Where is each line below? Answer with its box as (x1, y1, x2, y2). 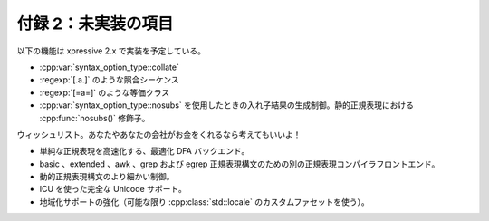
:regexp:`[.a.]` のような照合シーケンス (39, 74, 180, 85)
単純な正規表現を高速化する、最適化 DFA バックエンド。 (39, 146, 250, 157)
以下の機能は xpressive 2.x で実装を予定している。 (16, 45, 206, 56)
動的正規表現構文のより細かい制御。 (39, 171, 175, 182)
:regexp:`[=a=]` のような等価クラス (39, 87, 170, 98)
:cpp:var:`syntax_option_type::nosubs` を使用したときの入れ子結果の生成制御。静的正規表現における (39, 100, 415, 110)
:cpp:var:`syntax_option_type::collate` (39, 62, 180, 72)
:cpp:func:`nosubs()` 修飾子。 (39, 112, 150, 123)
